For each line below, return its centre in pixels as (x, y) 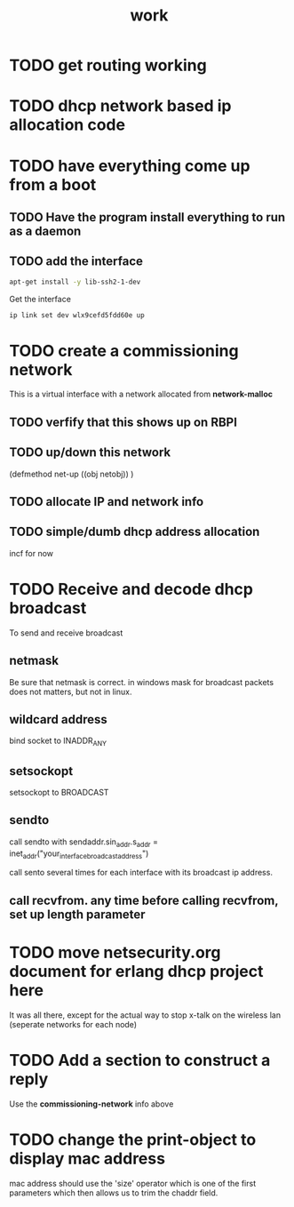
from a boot (53, 184)
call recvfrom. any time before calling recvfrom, (144, 900)
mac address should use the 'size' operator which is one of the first (132, 1183)
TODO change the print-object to (133, 1139)
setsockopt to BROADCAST (59, 793)
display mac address (87, 1159)
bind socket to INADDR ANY (58, 742)
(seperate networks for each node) (73, 1024)
